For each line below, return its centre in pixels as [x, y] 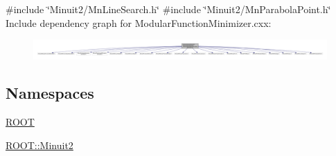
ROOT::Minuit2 [39, 145]
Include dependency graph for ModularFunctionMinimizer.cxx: [139, 22]
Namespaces [50, 93]
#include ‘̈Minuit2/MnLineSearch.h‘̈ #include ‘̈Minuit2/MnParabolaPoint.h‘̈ [168, 9]
